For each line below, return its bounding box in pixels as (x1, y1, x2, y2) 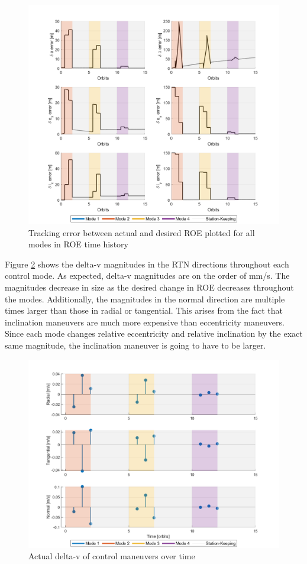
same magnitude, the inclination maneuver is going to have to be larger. (5, 339, 266, 351)
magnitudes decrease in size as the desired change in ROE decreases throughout (5, 281, 294, 293)
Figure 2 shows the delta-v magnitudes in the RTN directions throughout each (5, 257, 289, 270)
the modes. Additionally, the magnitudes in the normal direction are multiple (5, 292, 285, 305)
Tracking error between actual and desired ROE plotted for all (28, 226, 255, 239)
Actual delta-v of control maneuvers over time (28, 550, 195, 562)
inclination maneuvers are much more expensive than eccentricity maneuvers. (5, 315, 285, 328)
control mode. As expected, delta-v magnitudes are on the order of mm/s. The (5, 269, 290, 282)
